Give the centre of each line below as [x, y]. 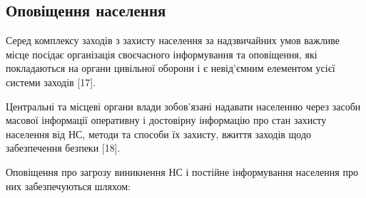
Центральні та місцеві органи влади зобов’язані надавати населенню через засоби [183, 106]
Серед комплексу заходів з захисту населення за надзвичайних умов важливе [173, 40]
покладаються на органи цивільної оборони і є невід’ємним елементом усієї [171, 68]
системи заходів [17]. [51, 82]
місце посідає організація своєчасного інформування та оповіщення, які [162, 54]
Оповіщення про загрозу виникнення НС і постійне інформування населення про [182, 171]
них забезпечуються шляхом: [68, 186]
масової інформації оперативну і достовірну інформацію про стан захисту [166, 120]
